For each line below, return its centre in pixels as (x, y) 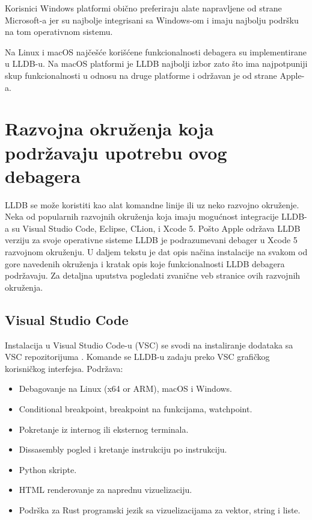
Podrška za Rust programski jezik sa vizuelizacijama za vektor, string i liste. (160, 509)
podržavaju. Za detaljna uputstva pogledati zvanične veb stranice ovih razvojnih (153, 275)
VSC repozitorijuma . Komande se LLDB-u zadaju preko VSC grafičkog (137, 357)
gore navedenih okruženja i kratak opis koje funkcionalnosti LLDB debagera (145, 263)
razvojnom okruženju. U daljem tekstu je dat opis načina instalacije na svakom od (156, 252)
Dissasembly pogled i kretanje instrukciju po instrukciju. (123, 449)
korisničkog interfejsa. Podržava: (64, 368)
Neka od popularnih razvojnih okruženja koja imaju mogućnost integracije (142, 216)
